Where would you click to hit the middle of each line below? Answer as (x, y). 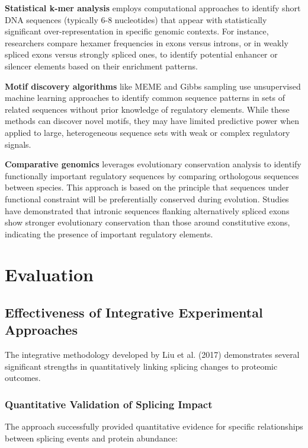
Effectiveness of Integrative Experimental (134, 312)
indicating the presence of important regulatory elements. (109, 233)
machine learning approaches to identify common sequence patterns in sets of (145, 98)
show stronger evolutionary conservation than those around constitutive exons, (147, 222)
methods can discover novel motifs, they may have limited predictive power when (152, 121)
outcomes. (23, 378)
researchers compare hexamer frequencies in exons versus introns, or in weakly (147, 42)
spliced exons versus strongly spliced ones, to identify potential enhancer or (141, 54)
